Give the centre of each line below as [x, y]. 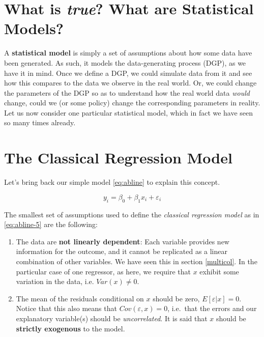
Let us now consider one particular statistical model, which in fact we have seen [129, 112]
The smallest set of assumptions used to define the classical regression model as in [132, 214]
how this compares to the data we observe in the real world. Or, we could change [130, 83]
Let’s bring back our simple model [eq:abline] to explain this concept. [112, 182]
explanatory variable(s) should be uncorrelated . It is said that [112, 318]
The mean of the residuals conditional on [80, 298]
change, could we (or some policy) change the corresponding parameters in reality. [132, 103]
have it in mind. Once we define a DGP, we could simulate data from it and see [128, 73]
